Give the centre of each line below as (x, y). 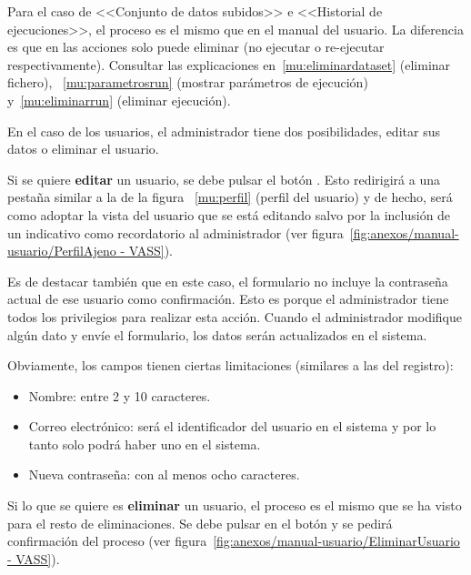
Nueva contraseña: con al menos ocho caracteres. (164, 474)
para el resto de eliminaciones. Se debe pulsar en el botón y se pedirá (200, 523)
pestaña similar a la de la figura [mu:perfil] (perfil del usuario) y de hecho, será (230, 197)
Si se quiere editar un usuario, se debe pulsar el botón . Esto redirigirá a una (224, 179)
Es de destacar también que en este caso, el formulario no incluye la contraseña (228, 281)
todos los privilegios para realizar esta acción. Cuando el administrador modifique (235, 316)
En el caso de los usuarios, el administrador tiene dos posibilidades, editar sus (224, 131)
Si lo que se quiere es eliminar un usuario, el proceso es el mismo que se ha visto (235, 505)
